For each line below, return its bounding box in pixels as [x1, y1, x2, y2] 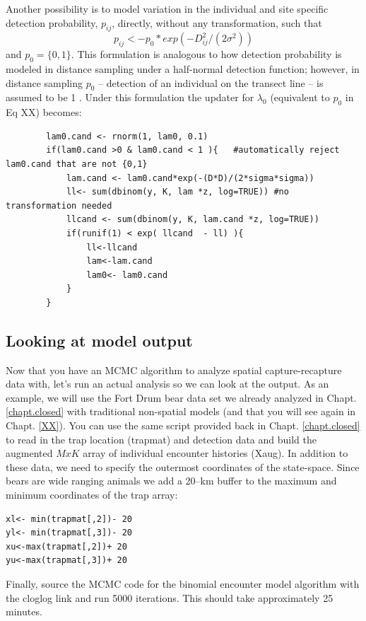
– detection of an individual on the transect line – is [98, 75, 324, 90]
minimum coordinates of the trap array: [6, 487, 178, 502]
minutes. [6, 604, 42, 619]
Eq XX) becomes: [6, 105, 82, 120]
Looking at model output [6, 329, 193, 351]
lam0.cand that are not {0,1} [6, 158, 148, 169]
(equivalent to [270, 90, 330, 105]
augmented [6, 446, 53, 460]
